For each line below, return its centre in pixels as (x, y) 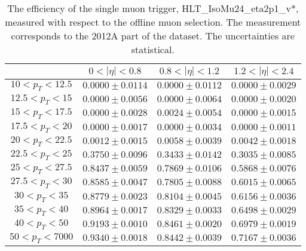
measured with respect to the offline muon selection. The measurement (153, 22)
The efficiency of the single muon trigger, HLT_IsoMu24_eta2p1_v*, (153, 8)
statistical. (153, 49)
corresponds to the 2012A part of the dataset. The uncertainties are (153, 36)
